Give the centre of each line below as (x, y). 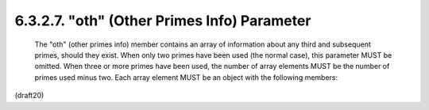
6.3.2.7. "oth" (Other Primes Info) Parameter (163, 21)
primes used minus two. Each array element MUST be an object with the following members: (186, 77)
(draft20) (29, 96)
